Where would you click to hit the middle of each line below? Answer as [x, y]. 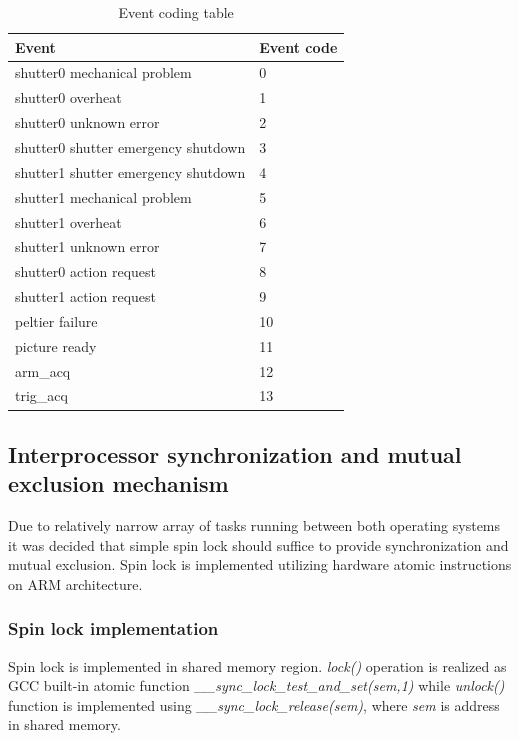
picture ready [56, 345]
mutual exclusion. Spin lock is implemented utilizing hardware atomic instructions [260, 564]
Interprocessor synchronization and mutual [235, 453]
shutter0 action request [86, 271]
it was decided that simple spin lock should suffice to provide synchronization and [258, 544]
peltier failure [56, 320]
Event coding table [176, 12]
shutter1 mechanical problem [103, 196]
